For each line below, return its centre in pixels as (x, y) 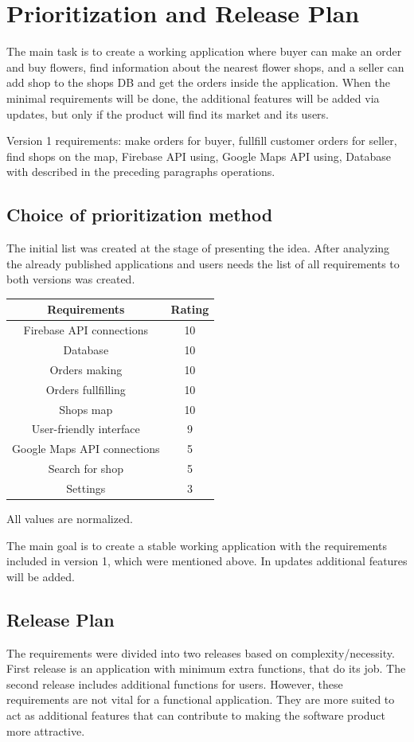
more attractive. (46, 730)
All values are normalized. (70, 519)
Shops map (86, 409)
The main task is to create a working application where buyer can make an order (204, 51)
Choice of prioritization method (140, 215)
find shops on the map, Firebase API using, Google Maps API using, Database (199, 156)
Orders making (86, 369)
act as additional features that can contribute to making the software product (196, 715)
